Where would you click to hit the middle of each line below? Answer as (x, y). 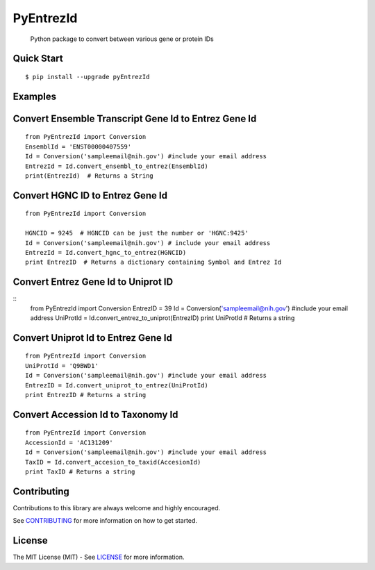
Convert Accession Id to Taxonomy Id (95, 414)
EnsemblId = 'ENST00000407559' (78, 146)
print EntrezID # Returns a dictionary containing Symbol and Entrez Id (153, 262)
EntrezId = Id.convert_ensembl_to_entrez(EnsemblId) (117, 166)
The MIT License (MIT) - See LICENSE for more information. (99, 557)
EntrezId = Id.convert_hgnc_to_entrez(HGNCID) (106, 252)
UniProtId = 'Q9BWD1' (62, 366)
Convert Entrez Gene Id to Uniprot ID (93, 282)
